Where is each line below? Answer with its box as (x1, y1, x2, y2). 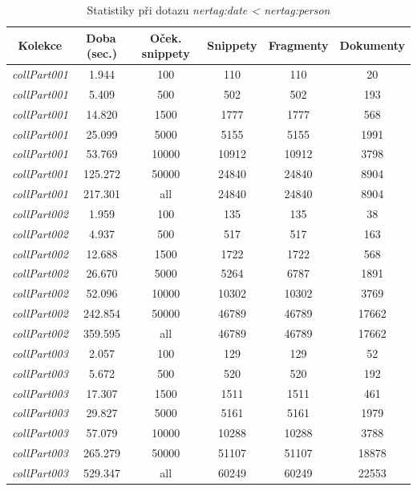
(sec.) (87, 45, 117, 62)
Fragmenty (268, 37, 329, 54)
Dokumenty (339, 37, 405, 54)
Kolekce (18, 37, 63, 54)
